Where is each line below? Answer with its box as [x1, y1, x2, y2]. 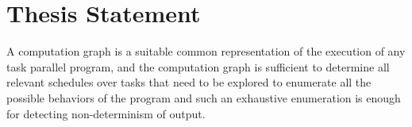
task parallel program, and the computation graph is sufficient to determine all [6, 58, 390, 75]
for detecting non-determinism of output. [6, 105, 206, 121]
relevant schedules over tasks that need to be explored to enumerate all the [6, 74, 372, 90]
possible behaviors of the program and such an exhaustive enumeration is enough [6, 89, 401, 106]
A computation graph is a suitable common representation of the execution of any [6, 43, 406, 60]
